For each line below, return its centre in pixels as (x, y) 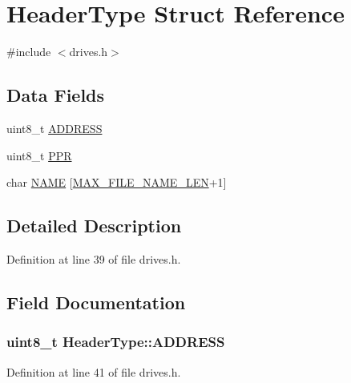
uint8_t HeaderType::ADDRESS (116, 342)
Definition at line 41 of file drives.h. (94, 371)
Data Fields (56, 95)
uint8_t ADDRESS (54, 128)
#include (29, 52)
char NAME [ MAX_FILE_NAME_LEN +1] (117, 182)
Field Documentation (96, 302)
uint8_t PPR (39, 155)
